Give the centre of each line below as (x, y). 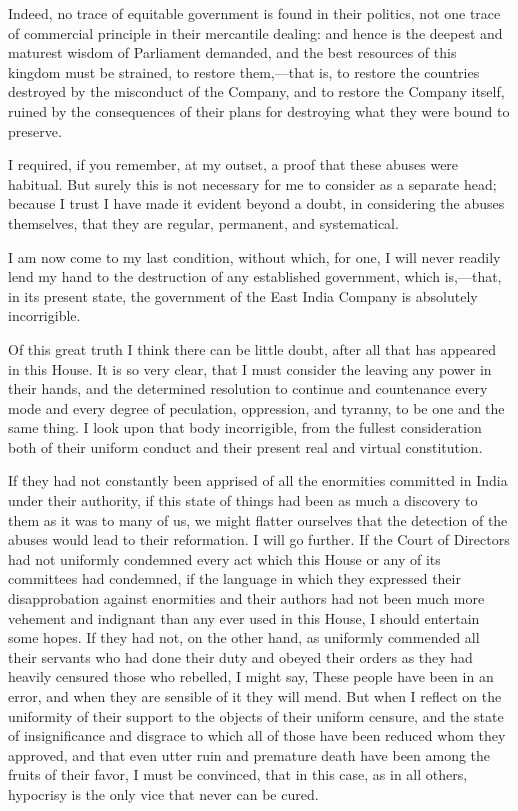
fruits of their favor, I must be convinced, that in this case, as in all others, (238, 774)
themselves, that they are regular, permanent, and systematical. (203, 222)
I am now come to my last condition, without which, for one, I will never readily (254, 256)
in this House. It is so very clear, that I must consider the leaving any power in (250, 368)
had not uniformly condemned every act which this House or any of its (224, 558)
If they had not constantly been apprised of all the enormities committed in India (258, 480)
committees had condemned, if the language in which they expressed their (234, 578)
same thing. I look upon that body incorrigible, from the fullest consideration (245, 427)
